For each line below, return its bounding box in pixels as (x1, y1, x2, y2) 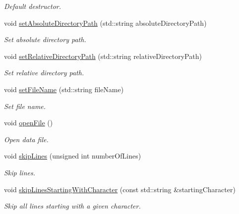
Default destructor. (4, 1, 61, 11)
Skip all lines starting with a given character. (4, 201, 141, 211)
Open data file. (4, 134, 49, 144)
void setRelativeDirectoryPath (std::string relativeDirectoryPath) (4, 51, 202, 61)
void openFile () (4, 117, 53, 128)
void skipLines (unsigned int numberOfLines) (4, 151, 141, 161)
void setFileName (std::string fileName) (4, 84, 124, 94)
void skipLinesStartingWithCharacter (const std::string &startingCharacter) (4, 184, 236, 194)
